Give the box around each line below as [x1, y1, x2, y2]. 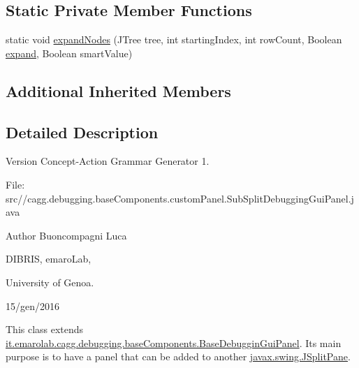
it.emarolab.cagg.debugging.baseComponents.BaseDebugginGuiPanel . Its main [6, 335, 342, 350]
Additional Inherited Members [6, 80, 231, 101]
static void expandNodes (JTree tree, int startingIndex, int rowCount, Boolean [6, 32, 342, 47]
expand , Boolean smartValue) [6, 45, 133, 60]
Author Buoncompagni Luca [6, 228, 127, 242]
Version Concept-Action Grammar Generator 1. [6, 154, 210, 168]
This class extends [6, 322, 84, 337]
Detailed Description [6, 121, 159, 142]
